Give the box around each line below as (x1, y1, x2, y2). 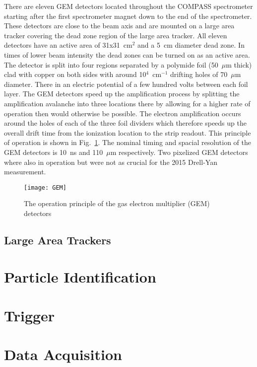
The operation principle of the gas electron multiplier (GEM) (24, 198, 210, 209)
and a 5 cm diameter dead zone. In (137, 40, 245, 50)
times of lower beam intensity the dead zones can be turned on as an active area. (4, 49, 250, 60)
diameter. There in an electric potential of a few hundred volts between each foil (4, 78, 248, 89)
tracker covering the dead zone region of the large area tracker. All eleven (4, 30, 227, 40)
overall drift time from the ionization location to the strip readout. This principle (4, 127, 251, 138)
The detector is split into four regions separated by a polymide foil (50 (4, 59, 218, 70)
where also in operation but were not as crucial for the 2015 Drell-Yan (4, 156, 217, 167)
